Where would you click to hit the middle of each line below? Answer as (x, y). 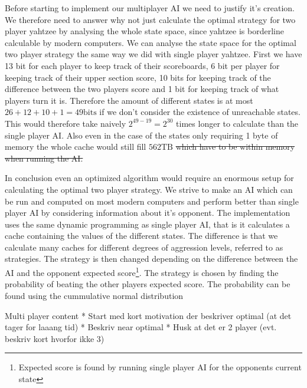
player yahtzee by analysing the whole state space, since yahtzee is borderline (144, 31)
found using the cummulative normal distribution (94, 295)
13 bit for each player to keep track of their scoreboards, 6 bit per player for (142, 65)
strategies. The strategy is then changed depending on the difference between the (151, 259)
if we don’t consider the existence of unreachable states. (200, 112)
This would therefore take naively (66, 123)
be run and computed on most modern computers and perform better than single (152, 201)
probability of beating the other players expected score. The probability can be (148, 284)
